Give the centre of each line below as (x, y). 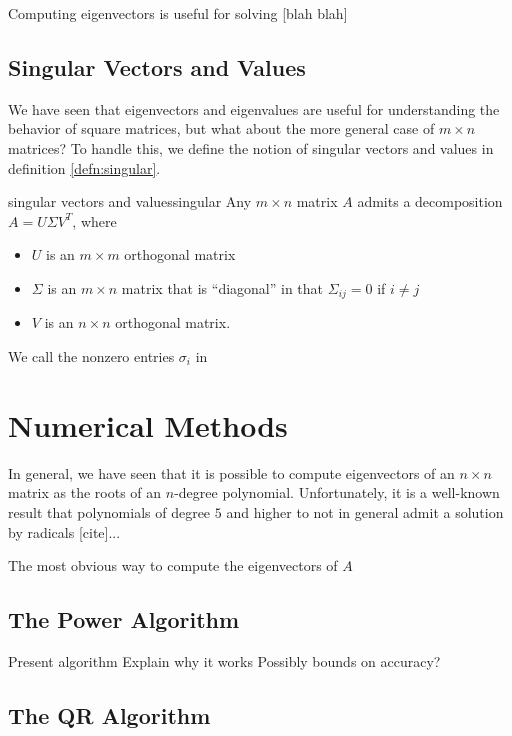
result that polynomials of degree (109, 511)
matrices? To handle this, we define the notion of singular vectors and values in (251, 147)
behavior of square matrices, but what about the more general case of (221, 128)
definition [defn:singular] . (84, 167)
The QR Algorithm (109, 714)
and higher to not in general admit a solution (365, 511)
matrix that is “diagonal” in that (222, 287)
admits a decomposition (430, 201)
